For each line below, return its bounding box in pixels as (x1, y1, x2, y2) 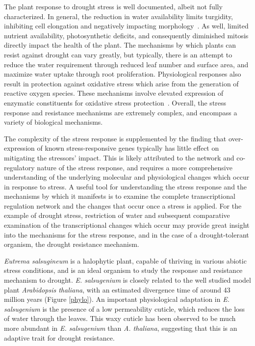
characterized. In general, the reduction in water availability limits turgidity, (4, 11, 233, 21)
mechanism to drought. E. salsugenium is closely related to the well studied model (4, 275, 251, 285)
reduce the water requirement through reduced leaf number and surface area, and (4, 59, 249, 69)
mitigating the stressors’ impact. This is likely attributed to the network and (4, 152, 234, 162)
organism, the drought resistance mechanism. (4, 239, 139, 249)
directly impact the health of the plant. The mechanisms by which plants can (4, 40, 236, 50)
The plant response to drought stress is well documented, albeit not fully (4, 1, 223, 11)
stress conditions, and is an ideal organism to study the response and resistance (4, 265, 243, 275)
